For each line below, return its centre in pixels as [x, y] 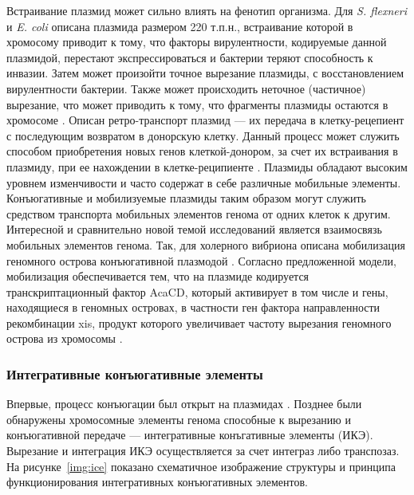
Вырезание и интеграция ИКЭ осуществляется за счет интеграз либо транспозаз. [203, 451]
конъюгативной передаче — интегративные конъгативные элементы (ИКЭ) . [190, 435]
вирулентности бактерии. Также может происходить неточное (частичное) [186, 88]
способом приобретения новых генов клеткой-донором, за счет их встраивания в [202, 151]
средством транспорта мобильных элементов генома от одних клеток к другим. [199, 213]
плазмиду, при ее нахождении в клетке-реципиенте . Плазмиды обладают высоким [207, 166]
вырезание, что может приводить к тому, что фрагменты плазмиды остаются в [197, 104]
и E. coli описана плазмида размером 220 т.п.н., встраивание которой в [180, 26]
